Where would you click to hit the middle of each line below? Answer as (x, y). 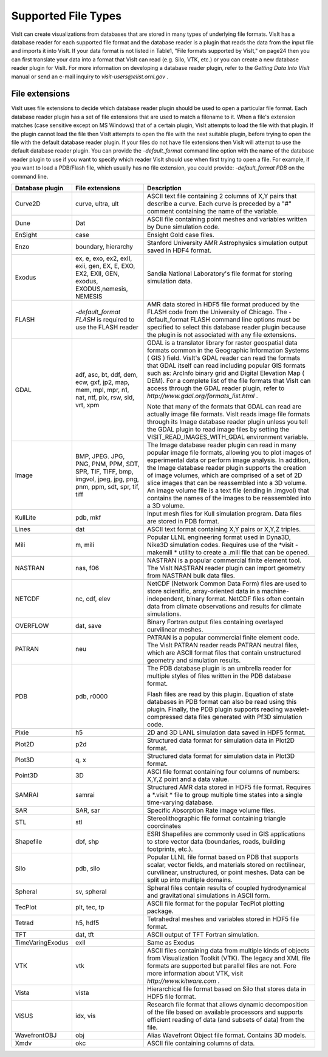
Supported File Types (66, 16)
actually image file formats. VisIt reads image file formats (228, 414)
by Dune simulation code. (183, 227)
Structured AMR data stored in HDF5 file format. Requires (229, 787)
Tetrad (24, 923)
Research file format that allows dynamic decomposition (227, 1004)
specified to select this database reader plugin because (226, 327)
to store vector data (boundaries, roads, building (216, 841)
